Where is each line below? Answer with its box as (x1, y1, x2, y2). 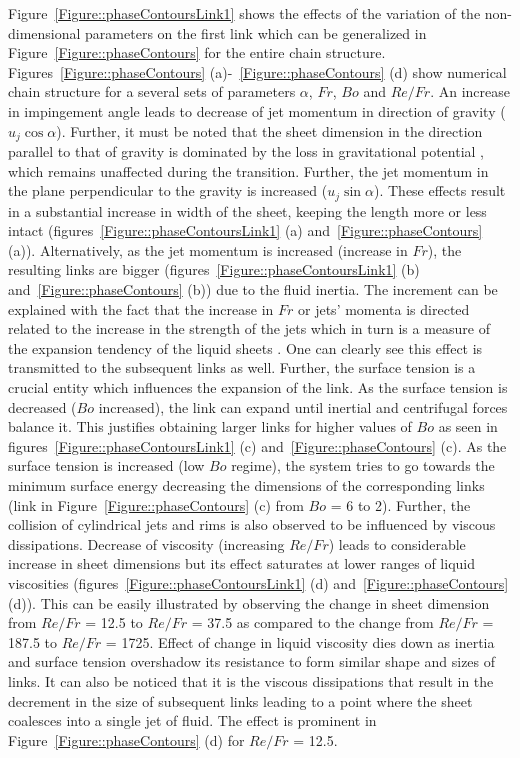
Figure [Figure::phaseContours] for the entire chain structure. (8, 42, 386, 63)
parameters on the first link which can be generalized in (85, 22, 427, 43)
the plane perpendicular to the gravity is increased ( (8, 180, 328, 201)
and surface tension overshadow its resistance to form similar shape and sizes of (8, 651, 496, 672)
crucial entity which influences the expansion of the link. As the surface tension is (8, 377, 508, 397)
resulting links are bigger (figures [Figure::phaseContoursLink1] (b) (8, 259, 420, 280)
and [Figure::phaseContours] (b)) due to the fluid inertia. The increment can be (8, 279, 498, 300)
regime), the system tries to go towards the (231, 455, 495, 476)
